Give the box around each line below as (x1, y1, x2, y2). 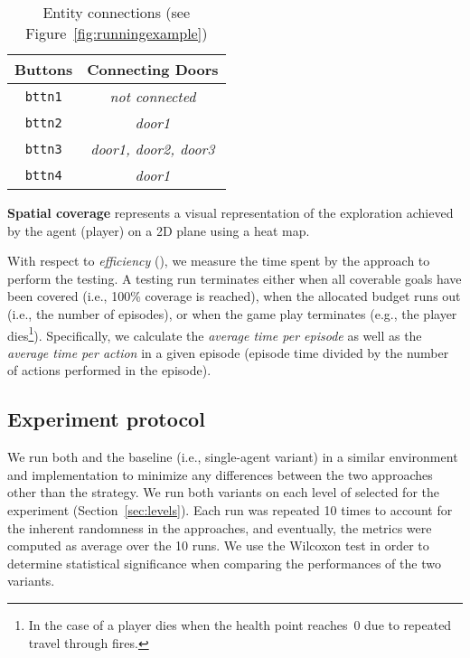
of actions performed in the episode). (7, 361, 211, 380)
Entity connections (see (42, 2, 191, 23)
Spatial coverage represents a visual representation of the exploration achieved (7, 203, 454, 221)
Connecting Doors (87, 59, 219, 80)
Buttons (14, 59, 73, 80)
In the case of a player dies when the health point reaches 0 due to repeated (28, 615, 452, 634)
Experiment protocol (7, 405, 205, 433)
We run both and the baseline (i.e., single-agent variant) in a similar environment (7, 447, 458, 466)
